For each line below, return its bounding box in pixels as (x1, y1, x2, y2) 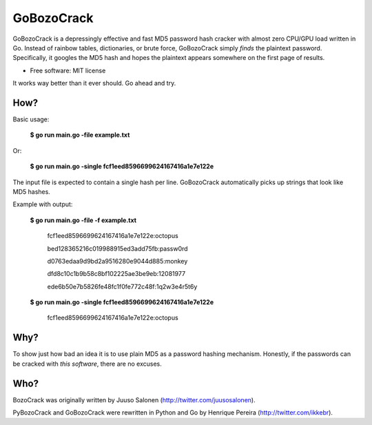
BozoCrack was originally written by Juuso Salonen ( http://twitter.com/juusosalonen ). (12, 395, 256, 404)
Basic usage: (12, 115, 50, 123)
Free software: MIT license (30, 66, 106, 75)
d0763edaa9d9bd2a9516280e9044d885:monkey (47, 257, 188, 265)
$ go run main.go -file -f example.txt (30, 216, 137, 224)
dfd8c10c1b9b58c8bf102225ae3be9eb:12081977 (47, 270, 186, 278)
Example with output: (12, 200, 73, 208)
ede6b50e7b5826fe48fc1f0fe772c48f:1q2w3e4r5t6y (47, 282, 198, 290)
